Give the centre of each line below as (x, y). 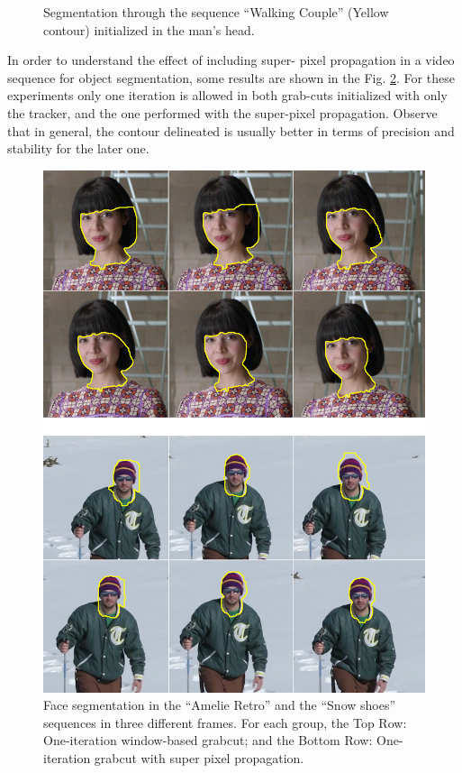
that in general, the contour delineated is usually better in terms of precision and (231, 130)
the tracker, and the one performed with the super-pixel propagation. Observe (222, 112)
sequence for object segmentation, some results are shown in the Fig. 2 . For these (231, 77)
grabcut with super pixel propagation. (199, 758)
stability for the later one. (78, 148)
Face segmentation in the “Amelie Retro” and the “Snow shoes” (220, 705)
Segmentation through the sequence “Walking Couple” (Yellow (216, 12)
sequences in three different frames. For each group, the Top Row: (225, 722)
